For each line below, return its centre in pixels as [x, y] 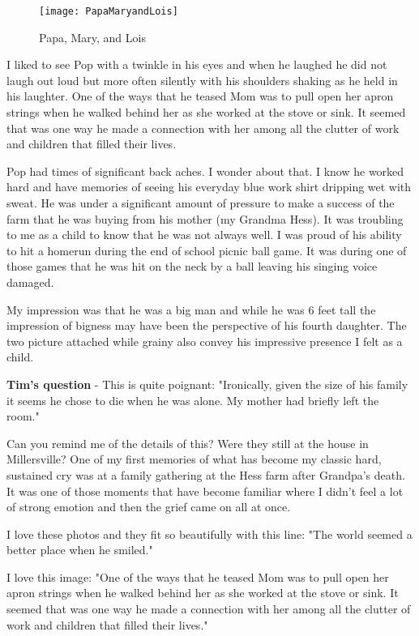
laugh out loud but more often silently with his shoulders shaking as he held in [202, 80]
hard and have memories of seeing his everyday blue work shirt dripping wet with [209, 187]
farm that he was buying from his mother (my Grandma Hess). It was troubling [205, 218]
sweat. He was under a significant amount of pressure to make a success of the [201, 203]
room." [23, 416]
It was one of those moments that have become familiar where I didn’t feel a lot [205, 491]
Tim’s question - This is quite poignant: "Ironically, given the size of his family [207, 384]
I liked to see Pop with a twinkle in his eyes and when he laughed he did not [197, 64]
